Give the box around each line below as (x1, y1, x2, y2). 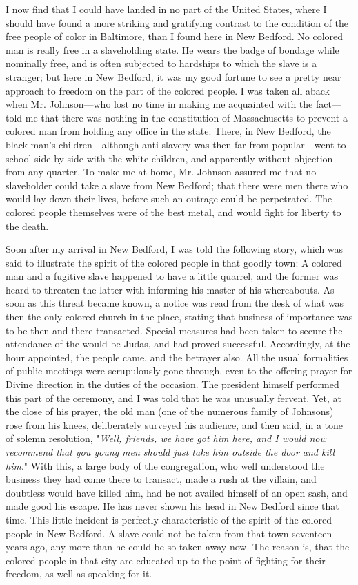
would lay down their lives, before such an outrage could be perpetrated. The (6, 191, 332, 206)
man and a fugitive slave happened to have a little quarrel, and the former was (6, 269, 339, 283)
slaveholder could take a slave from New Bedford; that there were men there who (6, 178, 348, 192)
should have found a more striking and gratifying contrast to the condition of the (6, 15, 349, 30)
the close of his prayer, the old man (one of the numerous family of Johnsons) (6, 404, 334, 419)
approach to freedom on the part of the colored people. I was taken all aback (6, 83, 330, 97)
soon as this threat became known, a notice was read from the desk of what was (6, 296, 344, 310)
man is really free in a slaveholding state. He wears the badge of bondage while (6, 42, 339, 57)
